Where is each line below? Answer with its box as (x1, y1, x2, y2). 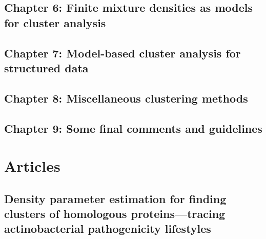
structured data (4, 59, 89, 75)
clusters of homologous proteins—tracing (4, 206, 226, 222)
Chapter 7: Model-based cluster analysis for (4, 45, 241, 61)
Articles (4, 155, 60, 176)
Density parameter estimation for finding (4, 190, 227, 206)
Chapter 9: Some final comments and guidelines (4, 120, 262, 136)
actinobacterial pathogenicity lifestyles (4, 221, 211, 236)
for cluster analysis (4, 14, 106, 30)
